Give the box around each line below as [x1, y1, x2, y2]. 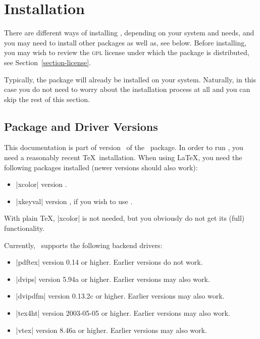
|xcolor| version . [16, 179, 67, 189]
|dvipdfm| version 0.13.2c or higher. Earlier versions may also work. [16, 290, 225, 301]
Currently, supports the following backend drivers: [4, 239, 163, 250]
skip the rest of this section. [4, 93, 90, 104]
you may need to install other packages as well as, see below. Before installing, [4, 37, 247, 47]
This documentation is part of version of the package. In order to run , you [4, 142, 243, 153]
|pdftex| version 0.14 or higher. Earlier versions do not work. [16, 257, 203, 267]
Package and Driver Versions [4, 118, 158, 134]
